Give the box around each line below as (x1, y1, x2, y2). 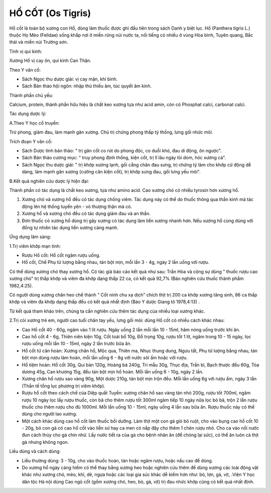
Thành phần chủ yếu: (9, 92, 54, 98)
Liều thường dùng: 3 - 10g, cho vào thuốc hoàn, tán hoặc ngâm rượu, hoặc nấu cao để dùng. (22, 457, 213, 463)
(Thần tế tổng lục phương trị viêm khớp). (22, 382, 105, 389)
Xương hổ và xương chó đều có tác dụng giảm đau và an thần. (22, 211, 151, 217)
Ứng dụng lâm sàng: (9, 234, 51, 240)
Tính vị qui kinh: (9, 48, 42, 54)
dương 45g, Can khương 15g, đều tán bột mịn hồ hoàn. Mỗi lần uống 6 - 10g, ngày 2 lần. (22, 368, 204, 374)
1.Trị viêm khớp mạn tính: (9, 243, 61, 249)
